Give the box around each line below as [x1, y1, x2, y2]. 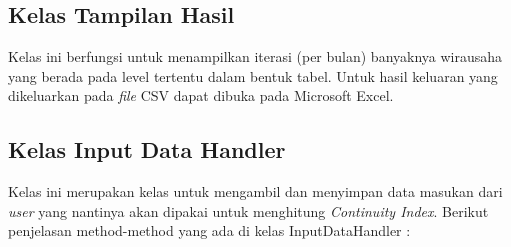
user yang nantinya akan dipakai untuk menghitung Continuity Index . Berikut [8, 200, 489, 221]
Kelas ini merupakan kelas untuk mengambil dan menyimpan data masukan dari [8, 181, 503, 202]
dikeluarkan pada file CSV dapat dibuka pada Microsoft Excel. [8, 85, 394, 106]
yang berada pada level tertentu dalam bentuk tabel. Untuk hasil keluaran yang [8, 65, 498, 86]
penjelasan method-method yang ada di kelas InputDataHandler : [8, 220, 411, 241]
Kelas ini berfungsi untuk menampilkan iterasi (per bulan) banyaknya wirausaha [8, 46, 503, 67]
